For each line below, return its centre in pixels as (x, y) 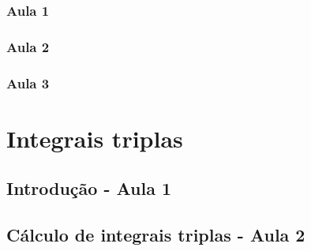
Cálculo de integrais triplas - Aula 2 (156, 235)
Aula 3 (28, 82)
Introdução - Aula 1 (89, 188)
